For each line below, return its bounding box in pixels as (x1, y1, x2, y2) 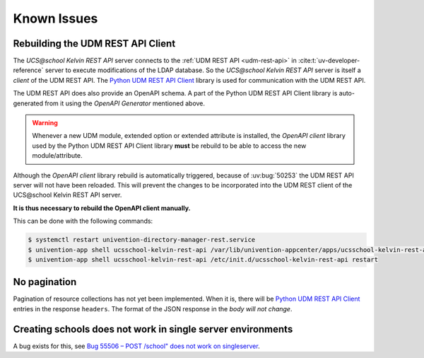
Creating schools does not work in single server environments (13, 323, 293, 335)
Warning (32, 119, 58, 127)
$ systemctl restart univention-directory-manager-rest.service (28, 236, 256, 244)
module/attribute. (32, 151, 83, 160)
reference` (13, 66, 44, 74)
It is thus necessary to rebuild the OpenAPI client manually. (13, 204, 191, 212)
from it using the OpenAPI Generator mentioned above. (45, 99, 205, 108)
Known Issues (13, 11, 98, 26)
